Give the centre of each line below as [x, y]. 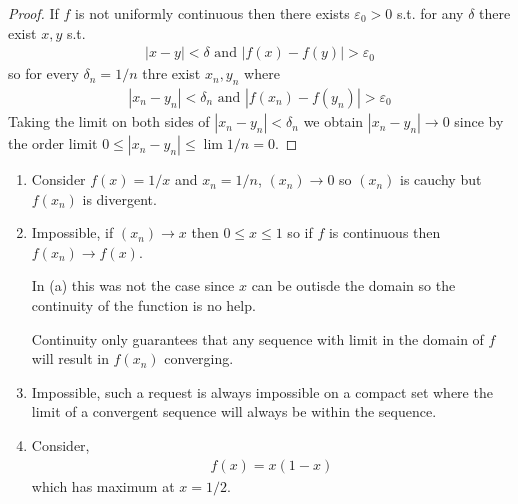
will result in [70, 358]
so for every [43, 73]
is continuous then [384, 232]
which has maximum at [103, 485]
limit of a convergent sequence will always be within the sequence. [234, 411]
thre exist [171, 73]
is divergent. [119, 198]
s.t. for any [430, 13]
